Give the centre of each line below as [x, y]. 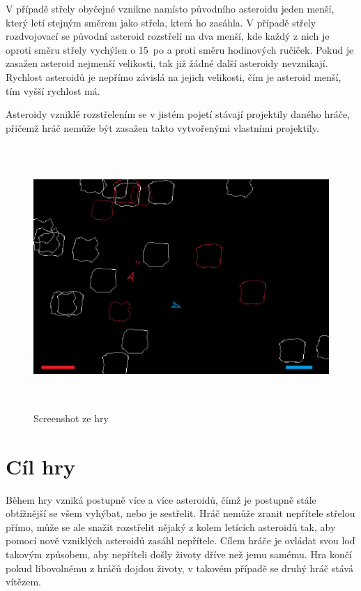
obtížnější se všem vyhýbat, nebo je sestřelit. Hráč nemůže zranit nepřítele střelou [180, 513]
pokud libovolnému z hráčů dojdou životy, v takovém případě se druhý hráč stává [179, 568]
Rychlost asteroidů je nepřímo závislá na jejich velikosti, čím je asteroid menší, [174, 76]
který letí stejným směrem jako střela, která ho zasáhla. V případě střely [161, 22]
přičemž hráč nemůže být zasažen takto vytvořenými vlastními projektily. [162, 127]
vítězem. [23, 582]
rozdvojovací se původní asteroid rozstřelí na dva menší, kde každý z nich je [168, 36]
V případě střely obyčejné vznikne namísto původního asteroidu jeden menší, [170, 8]
